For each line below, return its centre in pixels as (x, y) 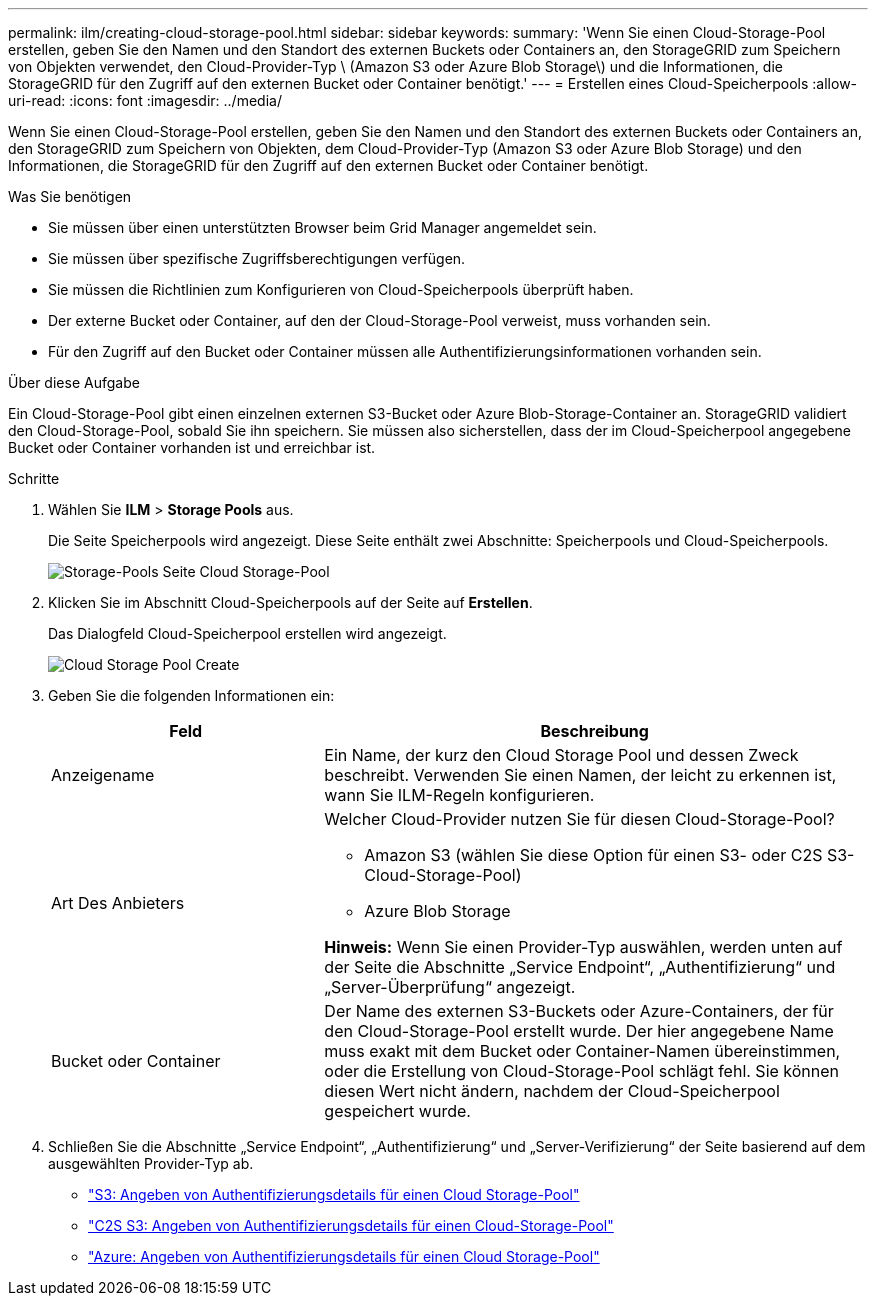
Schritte (34, 478)
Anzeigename (103, 775)
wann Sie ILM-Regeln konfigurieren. (459, 795)
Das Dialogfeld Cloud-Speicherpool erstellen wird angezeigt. (247, 633)
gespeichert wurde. (397, 1111)
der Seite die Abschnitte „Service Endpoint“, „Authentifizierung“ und (580, 967)
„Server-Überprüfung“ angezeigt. (450, 987)
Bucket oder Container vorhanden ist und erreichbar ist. (192, 447)
